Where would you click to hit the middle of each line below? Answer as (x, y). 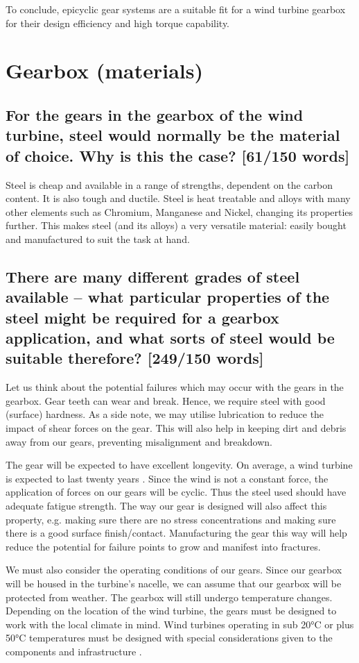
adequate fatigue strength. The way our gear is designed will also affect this (166, 506)
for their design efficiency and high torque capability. (118, 23)
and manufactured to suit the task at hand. (98, 238)
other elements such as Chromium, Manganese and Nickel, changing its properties (179, 211)
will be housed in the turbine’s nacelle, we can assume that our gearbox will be (174, 583)
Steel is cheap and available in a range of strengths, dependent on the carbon (169, 184)
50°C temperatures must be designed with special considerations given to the (169, 638)
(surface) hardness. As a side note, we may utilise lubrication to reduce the (165, 414)
